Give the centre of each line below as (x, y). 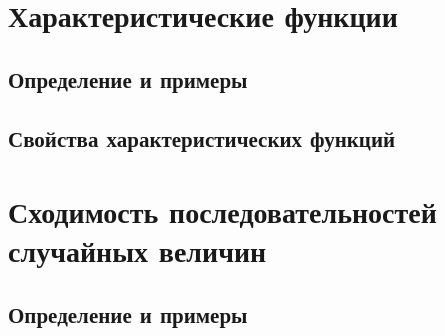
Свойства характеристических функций (202, 137)
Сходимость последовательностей (222, 211)
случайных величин (137, 250)
